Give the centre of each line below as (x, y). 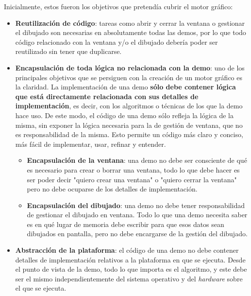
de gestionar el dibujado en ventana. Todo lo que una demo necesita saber (137, 215)
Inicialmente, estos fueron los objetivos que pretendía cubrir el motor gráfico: (118, 6)
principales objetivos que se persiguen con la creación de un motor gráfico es (129, 77)
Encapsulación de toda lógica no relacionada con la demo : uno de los (130, 67)
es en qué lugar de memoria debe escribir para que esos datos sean (125, 224)
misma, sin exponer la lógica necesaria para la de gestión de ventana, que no (129, 125)
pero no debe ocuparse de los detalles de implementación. (112, 189)
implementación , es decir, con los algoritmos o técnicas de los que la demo (129, 106)
